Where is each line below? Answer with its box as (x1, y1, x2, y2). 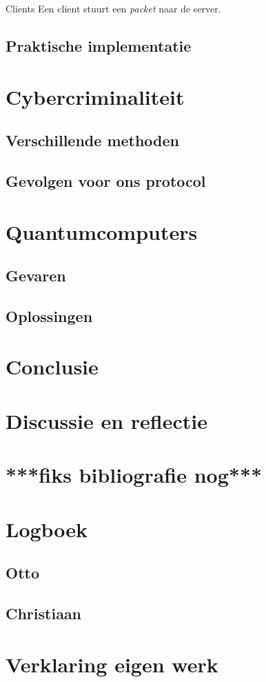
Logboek (6, 514, 88, 543)
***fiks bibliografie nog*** (6, 461, 263, 489)
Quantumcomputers (6, 217, 198, 245)
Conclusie (6, 352, 99, 381)
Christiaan (6, 602, 82, 623)
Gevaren (6, 265, 66, 286)
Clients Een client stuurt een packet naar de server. (6, 1, 221, 15)
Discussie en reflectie (6, 406, 207, 434)
